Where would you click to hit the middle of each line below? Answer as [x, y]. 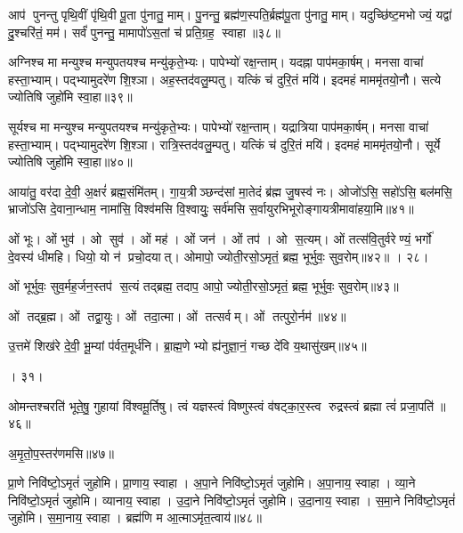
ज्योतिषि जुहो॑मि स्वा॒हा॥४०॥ [70, 162]
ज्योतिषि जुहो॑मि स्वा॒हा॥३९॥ [70, 97]
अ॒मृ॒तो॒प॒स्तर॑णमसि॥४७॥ [61, 452]
